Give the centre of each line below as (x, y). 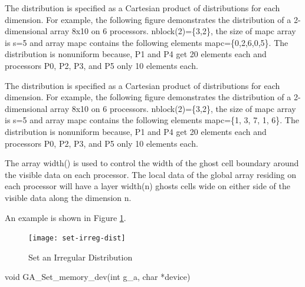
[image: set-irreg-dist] (77, 238)
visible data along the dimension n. (68, 197)
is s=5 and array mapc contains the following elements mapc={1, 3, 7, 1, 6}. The (152, 120)
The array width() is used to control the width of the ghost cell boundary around (152, 163)
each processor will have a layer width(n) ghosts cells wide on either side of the (147, 186)
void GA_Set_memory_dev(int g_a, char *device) (98, 277)
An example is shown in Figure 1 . (65, 217)
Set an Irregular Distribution (81, 257)
